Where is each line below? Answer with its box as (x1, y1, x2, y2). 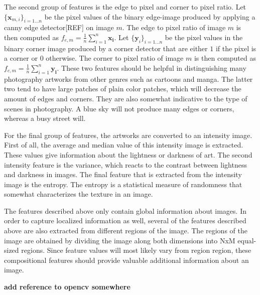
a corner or (4, 53, 38, 63)
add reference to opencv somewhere (4, 281, 131, 292)
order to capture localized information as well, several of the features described (4, 215, 246, 226)
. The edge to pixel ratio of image (122, 22, 226, 33)
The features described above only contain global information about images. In (4, 205, 246, 216)
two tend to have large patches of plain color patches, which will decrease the (4, 83, 241, 94)
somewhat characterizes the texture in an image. (4, 189, 153, 199)
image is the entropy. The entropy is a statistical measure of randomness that (4, 179, 242, 189)
